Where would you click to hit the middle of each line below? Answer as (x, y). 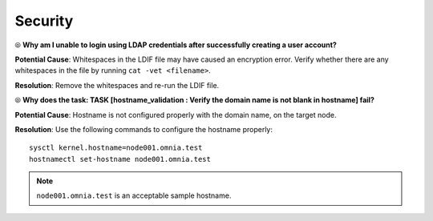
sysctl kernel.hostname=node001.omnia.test (116, 148)
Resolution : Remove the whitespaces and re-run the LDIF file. (117, 85)
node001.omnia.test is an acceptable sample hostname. (134, 195)
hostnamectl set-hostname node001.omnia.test (120, 159)
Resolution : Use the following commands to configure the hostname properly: (144, 129)
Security (44, 21)
